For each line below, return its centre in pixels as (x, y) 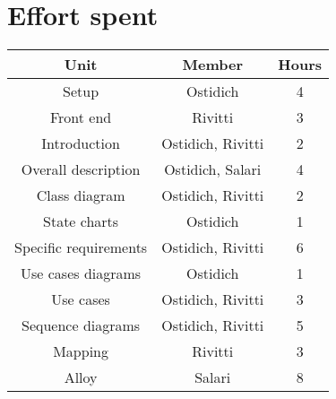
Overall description (81, 169)
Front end (81, 117)
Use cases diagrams (81, 273)
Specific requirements (81, 247)
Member (212, 65)
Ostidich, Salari (213, 169)
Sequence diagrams (81, 325)
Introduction (81, 143)
